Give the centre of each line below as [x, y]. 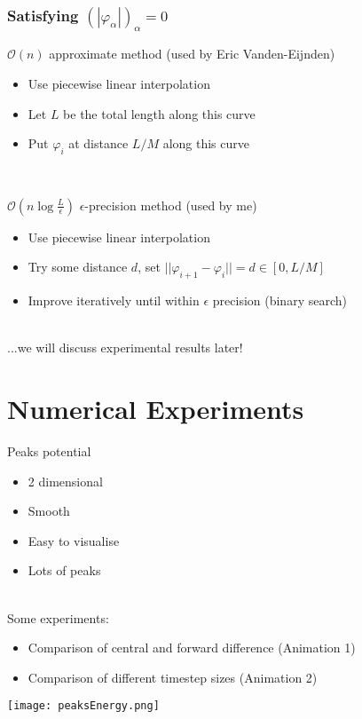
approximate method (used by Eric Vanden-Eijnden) [192, 54]
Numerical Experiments [156, 409]
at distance [98, 143]
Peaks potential [49, 450]
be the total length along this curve [159, 113]
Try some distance [78, 267]
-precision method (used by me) [171, 205]
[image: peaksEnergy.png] [83, 706]
